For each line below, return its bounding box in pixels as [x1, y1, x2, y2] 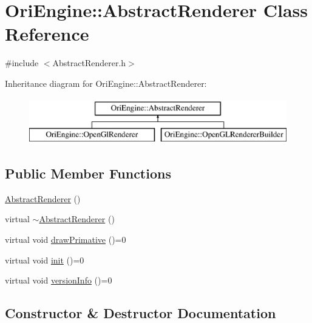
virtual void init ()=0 [5, 253, 84, 266]
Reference [5, 21, 89, 46]
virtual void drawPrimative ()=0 [5, 233, 126, 246]
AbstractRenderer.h [52, 56, 126, 69]
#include [5, 56, 39, 69]
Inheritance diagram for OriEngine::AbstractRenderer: [5, 76, 207, 89]
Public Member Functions [5, 164, 171, 183]
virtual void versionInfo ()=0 [5, 274, 112, 287]
